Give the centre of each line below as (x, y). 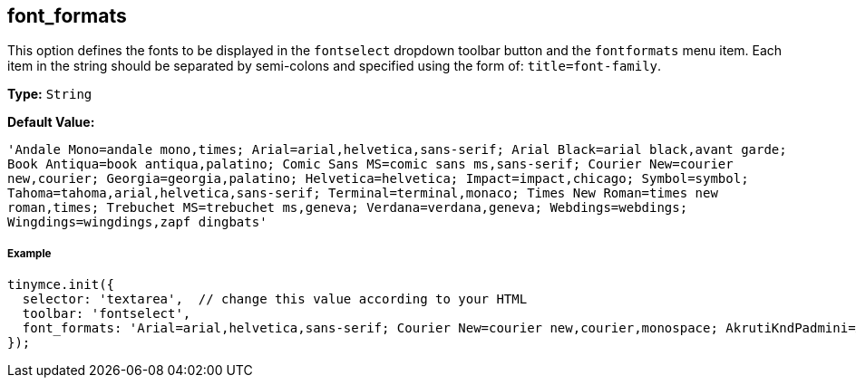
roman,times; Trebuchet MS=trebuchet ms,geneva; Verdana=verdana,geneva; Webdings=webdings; (348, 208)
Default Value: (51, 122)
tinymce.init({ (61, 285)
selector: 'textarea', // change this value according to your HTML (275, 299)
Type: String (50, 94)
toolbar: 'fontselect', (107, 314)
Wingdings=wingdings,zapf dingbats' (137, 222)
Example (29, 253)
